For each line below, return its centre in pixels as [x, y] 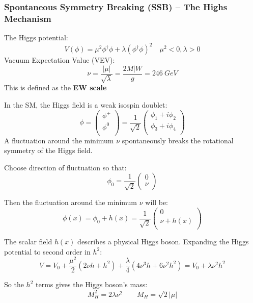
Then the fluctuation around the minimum [71, 202]
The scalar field [28, 242]
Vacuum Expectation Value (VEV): [60, 60]
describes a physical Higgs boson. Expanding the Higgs [163, 242]
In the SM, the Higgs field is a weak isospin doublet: [86, 104]
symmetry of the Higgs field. [48, 150]
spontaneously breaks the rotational [178, 140]
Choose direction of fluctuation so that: [65, 167]
